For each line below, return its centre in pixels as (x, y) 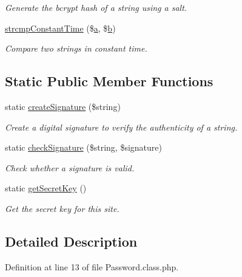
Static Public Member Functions (109, 81)
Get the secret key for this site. (62, 208)
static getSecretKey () (46, 188)
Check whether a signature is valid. (70, 167)
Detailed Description (71, 241)
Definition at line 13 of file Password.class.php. (92, 266)
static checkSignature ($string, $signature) (83, 147)
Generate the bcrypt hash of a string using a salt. (96, 7)
